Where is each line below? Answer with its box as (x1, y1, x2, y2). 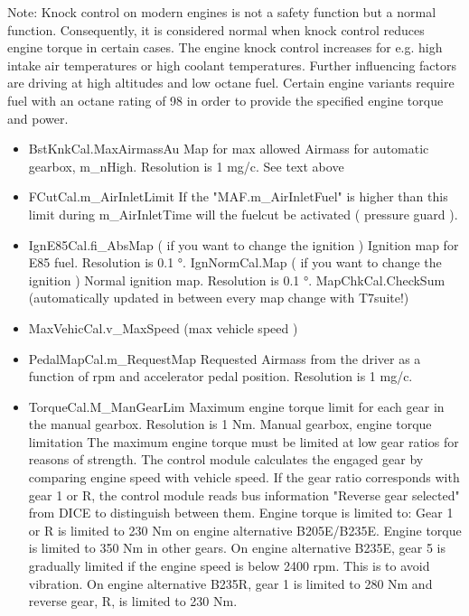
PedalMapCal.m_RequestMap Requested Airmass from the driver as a (28, 349, 421, 368)
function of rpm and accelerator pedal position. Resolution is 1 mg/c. (28, 367, 413, 386)
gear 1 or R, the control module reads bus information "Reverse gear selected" (28, 485, 460, 504)
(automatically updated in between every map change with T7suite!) (28, 288, 409, 307)
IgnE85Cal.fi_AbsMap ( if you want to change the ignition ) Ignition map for (28, 235, 459, 254)
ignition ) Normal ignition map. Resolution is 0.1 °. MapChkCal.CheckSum (28, 270, 446, 289)
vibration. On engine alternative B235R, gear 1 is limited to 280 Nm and (28, 574, 433, 593)
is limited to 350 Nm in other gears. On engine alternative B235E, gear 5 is (28, 538, 446, 557)
